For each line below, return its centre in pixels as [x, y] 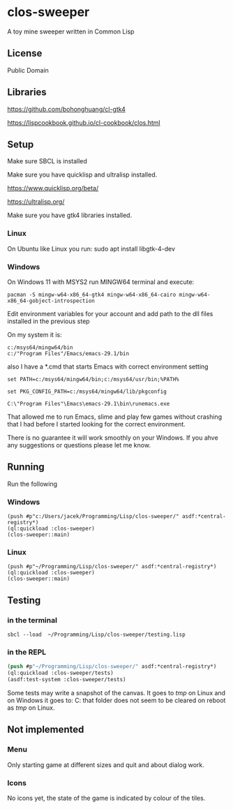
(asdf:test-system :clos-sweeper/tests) [67, 680]
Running [26, 467]
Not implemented [46, 730]
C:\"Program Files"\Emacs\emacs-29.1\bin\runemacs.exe [89, 403]
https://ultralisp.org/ [36, 202]
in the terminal [32, 620]
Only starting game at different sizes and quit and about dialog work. [106, 764]
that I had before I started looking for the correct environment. [97, 424]
